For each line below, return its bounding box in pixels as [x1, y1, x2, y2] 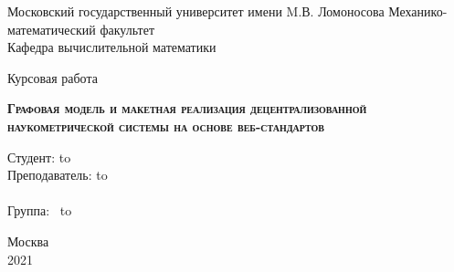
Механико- [388, 2, 448, 20]
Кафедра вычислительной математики [7, 37, 216, 57]
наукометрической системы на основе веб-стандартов [7, 116, 325, 135]
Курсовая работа [7, 68, 98, 87]
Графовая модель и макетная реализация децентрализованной [7, 99, 367, 118]
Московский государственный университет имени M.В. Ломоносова [7, 2, 385, 20]
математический [7, 19, 96, 38]
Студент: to [7, 147, 71, 166]
